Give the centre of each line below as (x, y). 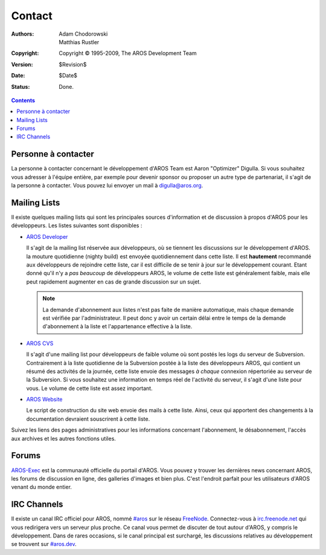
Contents (23, 100)
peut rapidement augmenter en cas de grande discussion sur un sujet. (114, 282)
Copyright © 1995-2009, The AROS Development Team (128, 53)
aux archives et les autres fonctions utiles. (63, 438)
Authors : (23, 34)
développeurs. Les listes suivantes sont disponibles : (77, 226)
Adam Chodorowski (83, 34)
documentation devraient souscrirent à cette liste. (88, 419)
